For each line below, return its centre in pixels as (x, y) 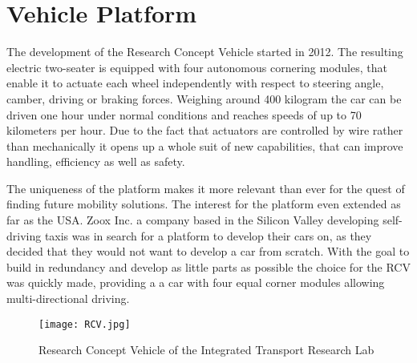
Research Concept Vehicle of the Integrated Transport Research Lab (206, 350)
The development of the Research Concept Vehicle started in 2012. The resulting (205, 52)
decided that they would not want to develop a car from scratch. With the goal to (208, 251)
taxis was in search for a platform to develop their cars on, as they (208, 235)
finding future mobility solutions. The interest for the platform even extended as (204, 204)
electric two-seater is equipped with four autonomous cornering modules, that (197, 67)
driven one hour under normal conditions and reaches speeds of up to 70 (184, 114)
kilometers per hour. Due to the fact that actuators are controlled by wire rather (205, 130)
